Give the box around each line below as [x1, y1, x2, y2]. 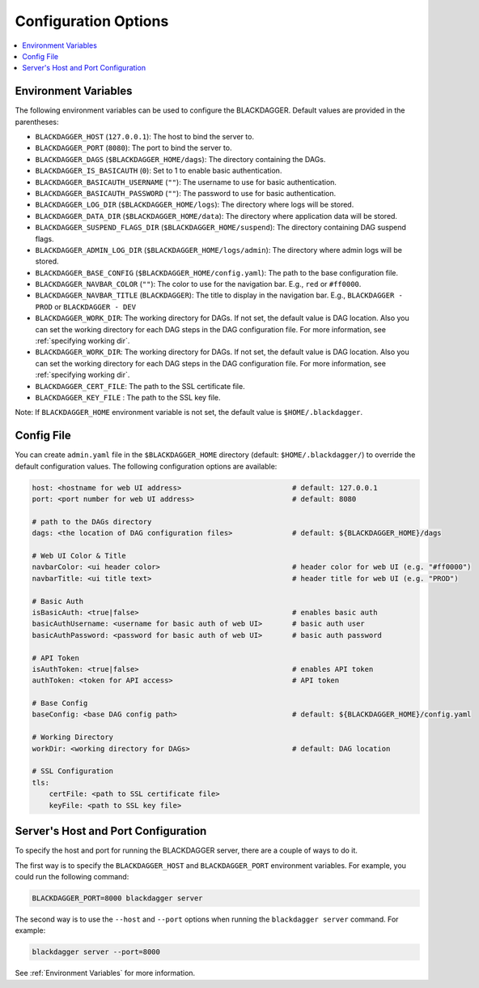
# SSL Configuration [32, 767, 113, 776]
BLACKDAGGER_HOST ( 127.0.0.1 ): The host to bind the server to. [35, 132, 255, 142]
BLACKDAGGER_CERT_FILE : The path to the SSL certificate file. [35, 381, 246, 391]
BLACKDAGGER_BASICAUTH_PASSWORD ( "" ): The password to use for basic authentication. [35, 188, 337, 198]
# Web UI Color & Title [32, 551, 127, 561]
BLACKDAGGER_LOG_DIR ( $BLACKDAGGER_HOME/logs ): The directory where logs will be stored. [35, 199, 354, 210]
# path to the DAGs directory [32, 517, 152, 526]
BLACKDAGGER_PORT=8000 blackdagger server [32, 893, 203, 903]
